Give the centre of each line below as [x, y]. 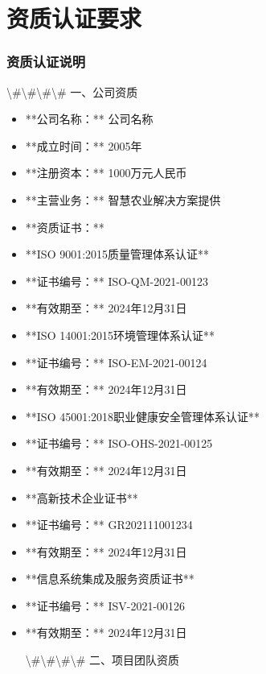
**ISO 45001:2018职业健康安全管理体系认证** [143, 416]
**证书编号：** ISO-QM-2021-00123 [117, 281]
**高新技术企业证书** [82, 497]
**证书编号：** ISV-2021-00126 [105, 605]
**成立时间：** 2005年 [84, 145]
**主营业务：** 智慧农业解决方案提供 [123, 199]
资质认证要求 [74, 18]
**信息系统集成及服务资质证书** [110, 579]
